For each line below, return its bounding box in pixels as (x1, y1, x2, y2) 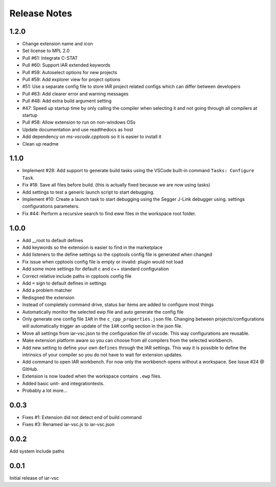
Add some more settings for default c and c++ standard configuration (22, 266, 169, 272)
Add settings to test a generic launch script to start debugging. (22, 189, 155, 195)
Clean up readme (22, 141, 59, 147)
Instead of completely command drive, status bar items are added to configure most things (22, 302, 214, 308)
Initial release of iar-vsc (9, 475, 59, 481)
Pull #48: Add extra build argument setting (22, 98, 112, 104)
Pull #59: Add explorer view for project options (22, 77, 121, 83)
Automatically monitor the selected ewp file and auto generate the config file (22, 309, 184, 315)
